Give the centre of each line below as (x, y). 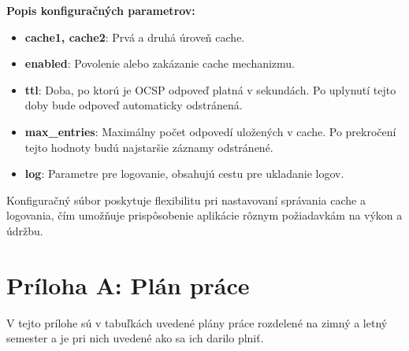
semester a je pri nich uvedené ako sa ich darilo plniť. (135, 338)
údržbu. (25, 230)
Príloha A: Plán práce (128, 284)
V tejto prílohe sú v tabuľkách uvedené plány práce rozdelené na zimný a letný (197, 322)
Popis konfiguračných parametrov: (101, 10)
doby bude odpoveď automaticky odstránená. (134, 105)
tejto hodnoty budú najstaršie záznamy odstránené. (149, 147)
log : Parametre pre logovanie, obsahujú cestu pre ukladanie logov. (184, 174)
